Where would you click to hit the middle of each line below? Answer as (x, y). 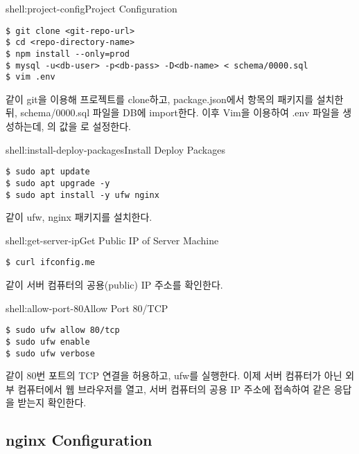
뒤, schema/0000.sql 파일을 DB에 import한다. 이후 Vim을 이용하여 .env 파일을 (173, 112)
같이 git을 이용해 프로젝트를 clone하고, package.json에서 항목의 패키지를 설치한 (175, 99)
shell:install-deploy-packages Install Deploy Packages (115, 149)
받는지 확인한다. (52, 402)
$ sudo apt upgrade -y (58, 183)
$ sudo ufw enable (48, 342)
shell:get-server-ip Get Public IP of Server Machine (112, 240)
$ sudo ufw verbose (50, 353)
